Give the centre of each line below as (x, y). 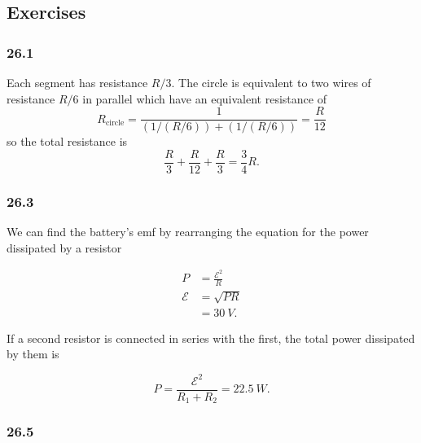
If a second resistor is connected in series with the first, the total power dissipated (211, 338)
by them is (33, 354)
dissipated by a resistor (64, 247)
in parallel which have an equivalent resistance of (204, 98)
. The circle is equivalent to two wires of (271, 82)
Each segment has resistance (77, 82)
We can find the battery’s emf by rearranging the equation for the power (188, 232)
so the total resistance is (67, 141)
